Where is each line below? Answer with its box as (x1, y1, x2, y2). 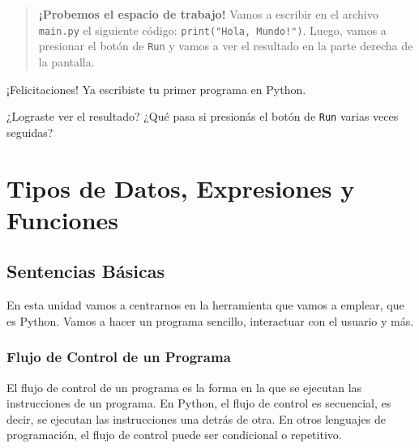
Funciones (6, 203, 119, 236)
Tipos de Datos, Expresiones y (6, 171, 355, 204)
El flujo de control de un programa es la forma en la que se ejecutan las (6, 378, 362, 395)
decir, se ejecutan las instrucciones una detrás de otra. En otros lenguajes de (6, 410, 386, 427)
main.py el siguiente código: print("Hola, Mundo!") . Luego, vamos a (38, 21, 387, 38)
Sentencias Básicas (6, 258, 165, 284)
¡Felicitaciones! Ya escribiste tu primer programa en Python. (6, 80, 306, 97)
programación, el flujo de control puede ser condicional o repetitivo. (6, 426, 342, 443)
